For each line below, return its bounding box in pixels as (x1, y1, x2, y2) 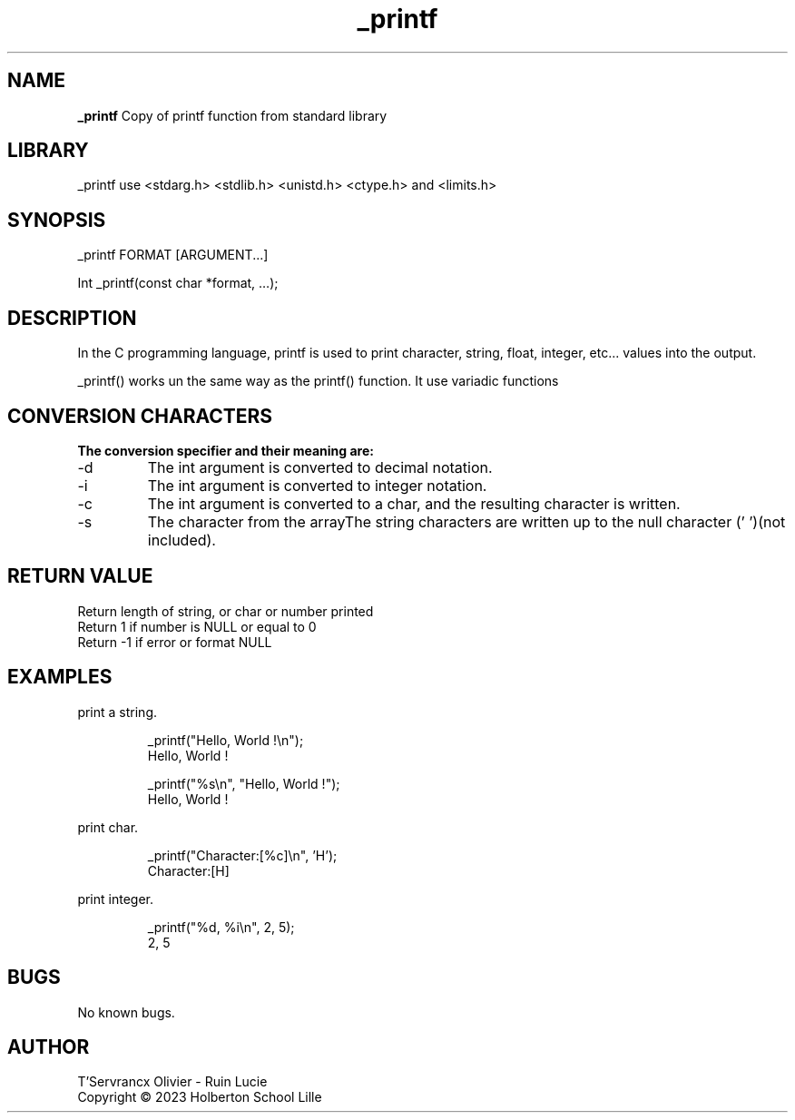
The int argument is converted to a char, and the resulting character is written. (147, 494, 681, 513)
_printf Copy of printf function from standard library (77, 107, 388, 123)
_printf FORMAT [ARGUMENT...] (77, 247, 269, 263)
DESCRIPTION (7, 306, 137, 329)
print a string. (77, 703, 158, 720)
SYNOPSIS (7, 208, 106, 231)
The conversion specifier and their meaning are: (77, 442, 374, 458)
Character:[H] (147, 862, 230, 879)
